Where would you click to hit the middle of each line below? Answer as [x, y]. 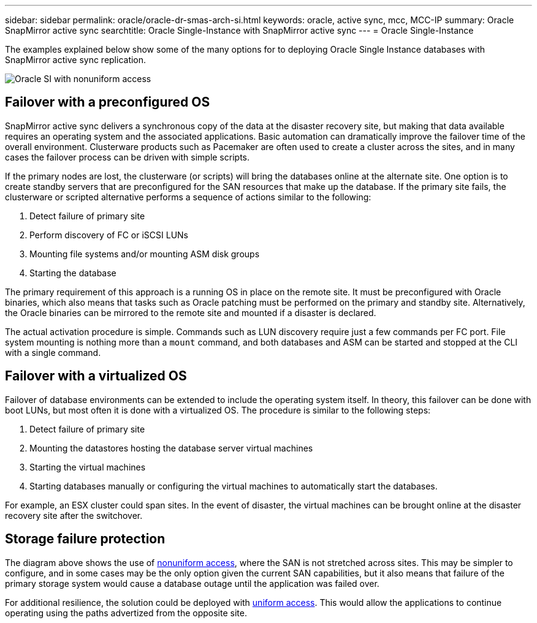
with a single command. [53, 352]
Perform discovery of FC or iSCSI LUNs [109, 235]
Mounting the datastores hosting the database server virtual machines [171, 448]
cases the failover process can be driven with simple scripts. [127, 157]
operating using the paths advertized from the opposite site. [126, 613]
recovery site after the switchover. [74, 515]
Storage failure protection [85, 539]
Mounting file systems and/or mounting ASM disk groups [145, 254]
